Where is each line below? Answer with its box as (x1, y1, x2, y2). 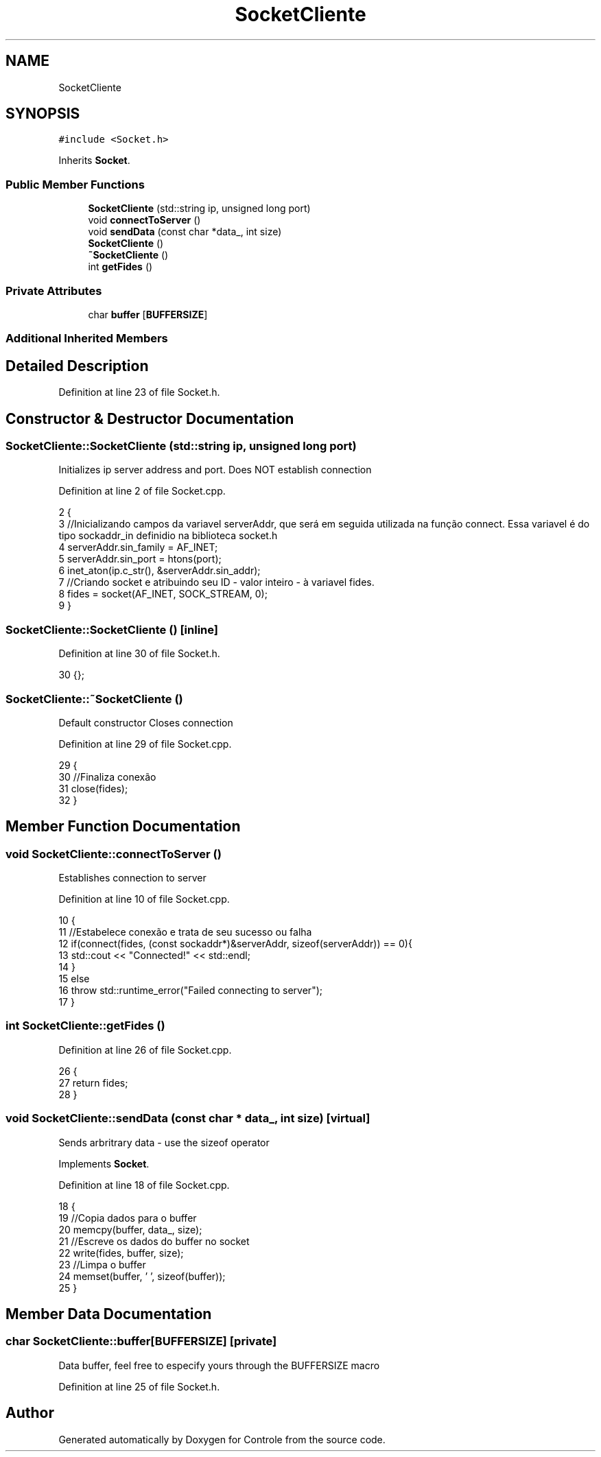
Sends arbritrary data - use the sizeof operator (58, 1136, 270, 1148)
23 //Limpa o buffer (58, 1258, 146, 1270)
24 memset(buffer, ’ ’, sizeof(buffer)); (58, 1270, 226, 1282)
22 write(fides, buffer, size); (58, 1246, 184, 1259)
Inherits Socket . (58, 154, 130, 167)
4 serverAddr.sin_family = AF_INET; (58, 541, 218, 554)
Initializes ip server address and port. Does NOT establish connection (58, 464, 372, 476)
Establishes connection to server (58, 872, 207, 884)
